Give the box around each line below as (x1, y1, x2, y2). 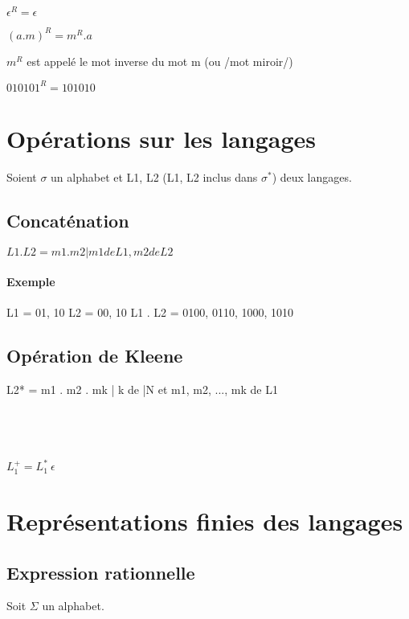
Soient (6, 168, 37, 185)
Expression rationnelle (6, 560, 195, 584)
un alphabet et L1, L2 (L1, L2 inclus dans (51, 168, 258, 185)
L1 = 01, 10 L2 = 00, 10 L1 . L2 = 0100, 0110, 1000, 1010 (6, 304, 293, 321)
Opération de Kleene (6, 343, 183, 368)
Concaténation (6, 207, 129, 232)
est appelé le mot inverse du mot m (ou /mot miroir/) (27, 52, 293, 69)
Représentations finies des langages (6, 505, 403, 538)
